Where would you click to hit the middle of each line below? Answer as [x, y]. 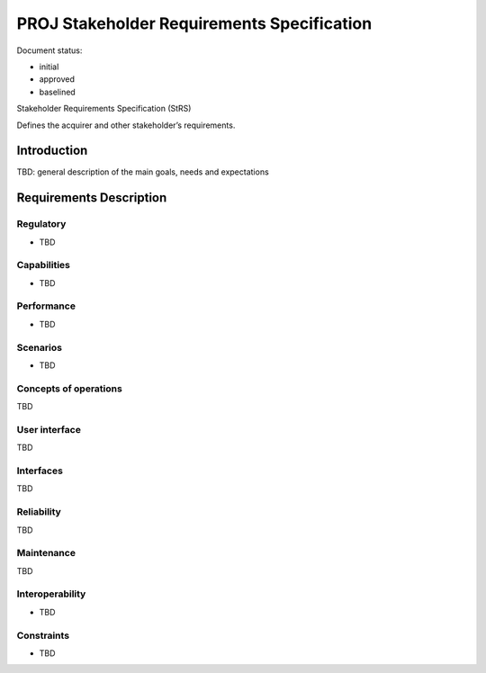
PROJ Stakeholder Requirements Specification [194, 23]
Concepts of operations [70, 389]
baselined [57, 92]
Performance [46, 306]
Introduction [52, 151]
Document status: [49, 50]
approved [57, 79]
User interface [49, 429]
